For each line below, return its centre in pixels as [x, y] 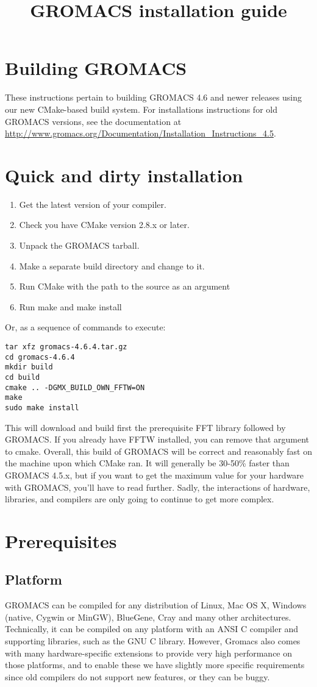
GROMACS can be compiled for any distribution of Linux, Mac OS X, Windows [156, 605]
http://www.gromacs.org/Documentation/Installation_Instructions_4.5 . [141, 133]
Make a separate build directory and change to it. [112, 265]
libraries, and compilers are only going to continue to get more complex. [140, 499]
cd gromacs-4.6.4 [40, 357]
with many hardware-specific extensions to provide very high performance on [149, 653]
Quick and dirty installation [124, 175]
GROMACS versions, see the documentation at [93, 121]
